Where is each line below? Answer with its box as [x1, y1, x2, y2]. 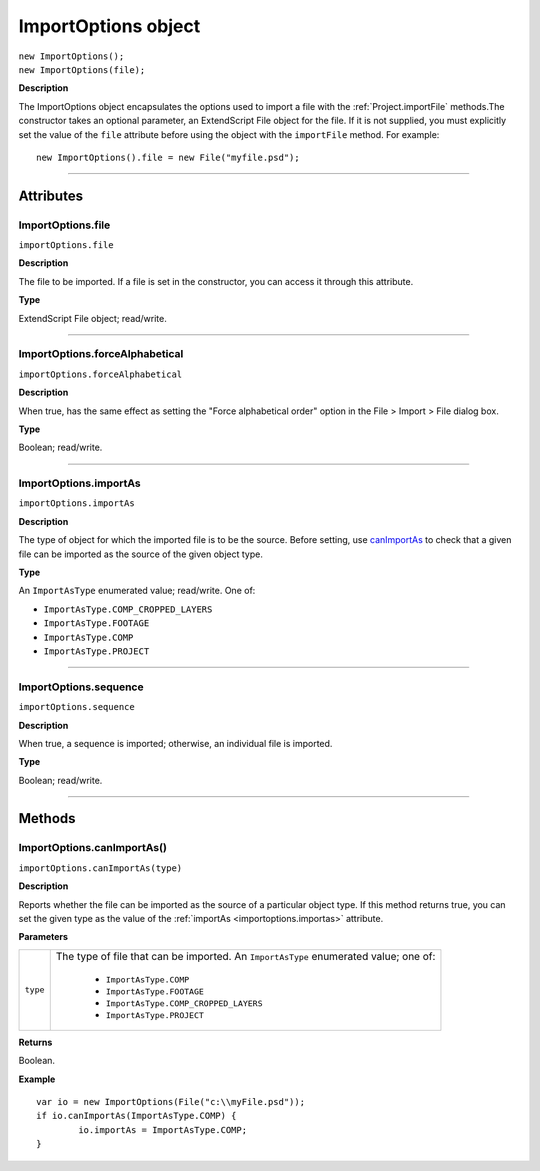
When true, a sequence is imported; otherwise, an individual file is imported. [18, 737, 333, 749]
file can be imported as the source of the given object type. [18, 548, 264, 560]
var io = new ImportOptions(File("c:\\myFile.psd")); [36, 1096, 305, 1107]
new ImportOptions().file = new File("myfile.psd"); [36, 151, 300, 163]
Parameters [18, 931, 69, 943]
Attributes [18, 187, 84, 204]
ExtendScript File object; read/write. [18, 312, 167, 324]
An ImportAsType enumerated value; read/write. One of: [18, 585, 256, 597]
